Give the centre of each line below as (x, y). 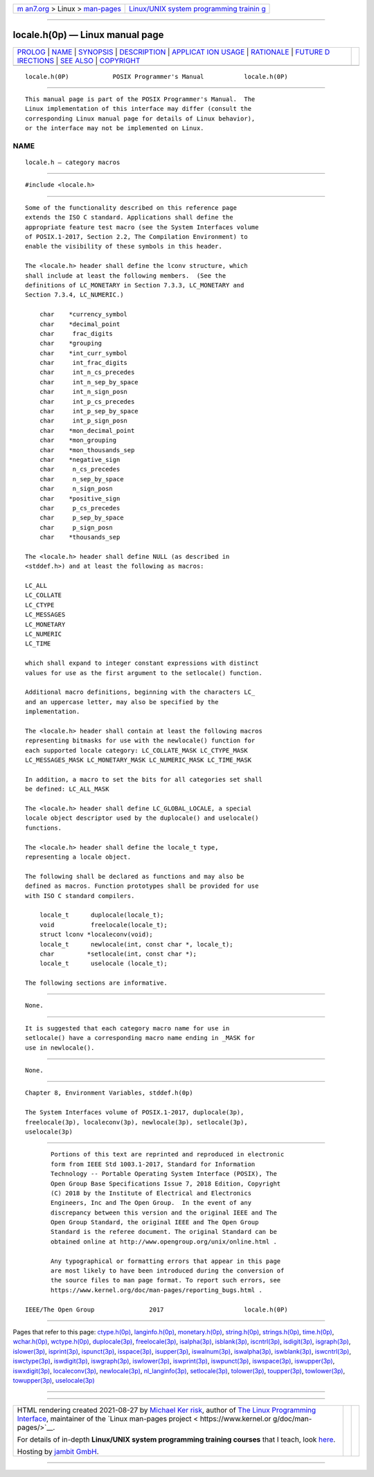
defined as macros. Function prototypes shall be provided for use (142, 886)
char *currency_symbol (83, 314)
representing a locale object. (78, 857)
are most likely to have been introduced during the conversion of (168, 1271)
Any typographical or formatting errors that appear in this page (166, 1261)
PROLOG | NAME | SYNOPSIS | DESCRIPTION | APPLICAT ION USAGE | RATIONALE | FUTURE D (173, 52)
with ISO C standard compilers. (80, 896)
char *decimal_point (80, 324)
